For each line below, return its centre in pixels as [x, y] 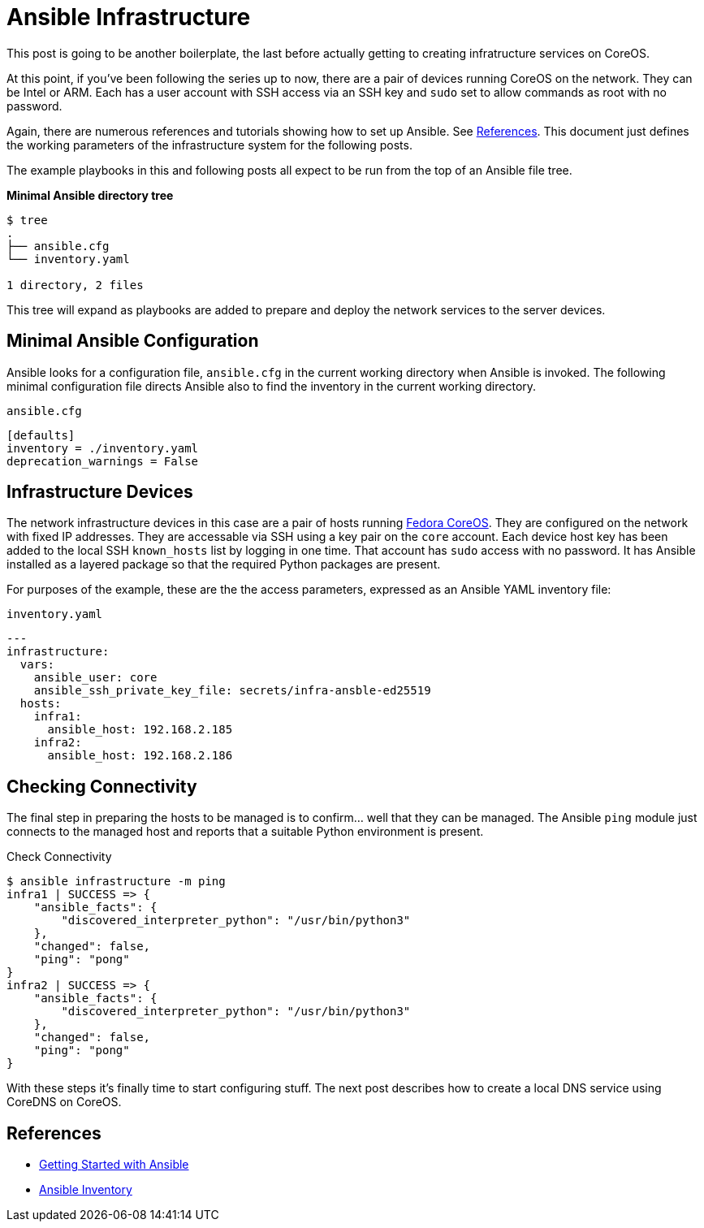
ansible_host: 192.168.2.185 [140, 730]
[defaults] [41, 435]
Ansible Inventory [86, 1190]
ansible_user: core [95, 678]
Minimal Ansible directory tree [90, 195]
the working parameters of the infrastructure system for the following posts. [209, 145]
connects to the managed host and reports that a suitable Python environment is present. [245, 832]
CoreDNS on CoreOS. [64, 1102]
